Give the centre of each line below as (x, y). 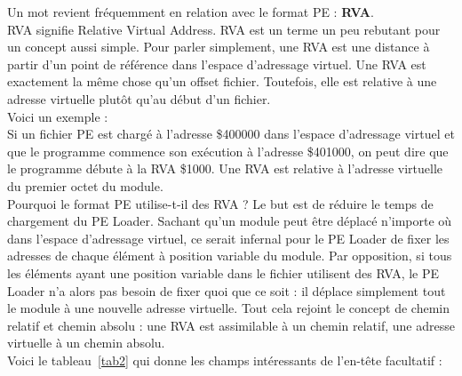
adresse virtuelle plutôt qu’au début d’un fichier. (139, 98)
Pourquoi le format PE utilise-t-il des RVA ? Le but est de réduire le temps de (220, 203)
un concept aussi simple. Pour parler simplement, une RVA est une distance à (219, 47)
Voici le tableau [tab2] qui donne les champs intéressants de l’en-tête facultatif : (225, 360)
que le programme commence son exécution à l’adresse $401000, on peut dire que (228, 151)
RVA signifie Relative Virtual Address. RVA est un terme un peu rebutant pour (224, 29)
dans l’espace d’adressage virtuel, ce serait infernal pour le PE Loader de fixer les (228, 238)
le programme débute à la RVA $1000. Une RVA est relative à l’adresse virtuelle (225, 168)
